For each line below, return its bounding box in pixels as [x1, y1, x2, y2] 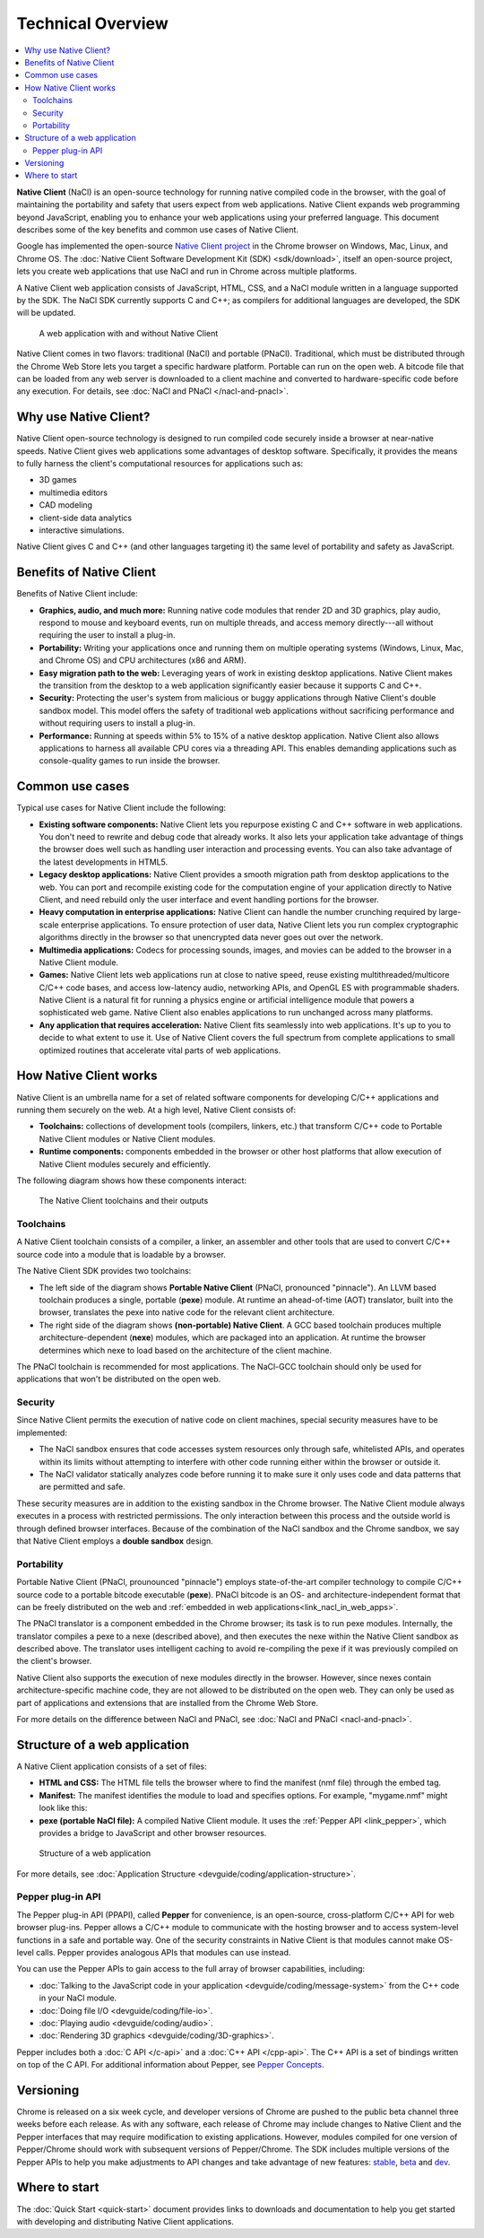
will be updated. [16, 308, 76, 318]
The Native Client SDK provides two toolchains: [16, 1266, 192, 1276]
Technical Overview [16, 13, 169, 33]
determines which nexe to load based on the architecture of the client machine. [39, 1345, 333, 1355]
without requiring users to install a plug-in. [39, 718, 196, 728]
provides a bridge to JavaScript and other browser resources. [39, 1827, 267, 1838]
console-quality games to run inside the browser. [39, 755, 220, 766]
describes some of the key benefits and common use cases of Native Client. [16, 224, 299, 235]
